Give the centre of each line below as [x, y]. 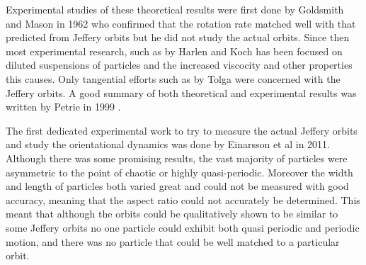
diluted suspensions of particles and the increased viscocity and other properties [179, 65]
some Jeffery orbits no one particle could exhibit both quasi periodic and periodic [183, 227]
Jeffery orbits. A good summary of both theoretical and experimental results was [181, 92]
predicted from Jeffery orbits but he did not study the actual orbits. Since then [178, 37]
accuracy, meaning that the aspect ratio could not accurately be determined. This [183, 199]
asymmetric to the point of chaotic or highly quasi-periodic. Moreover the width [179, 172]
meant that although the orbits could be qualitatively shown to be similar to [172, 214]
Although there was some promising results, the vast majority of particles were [177, 158]
